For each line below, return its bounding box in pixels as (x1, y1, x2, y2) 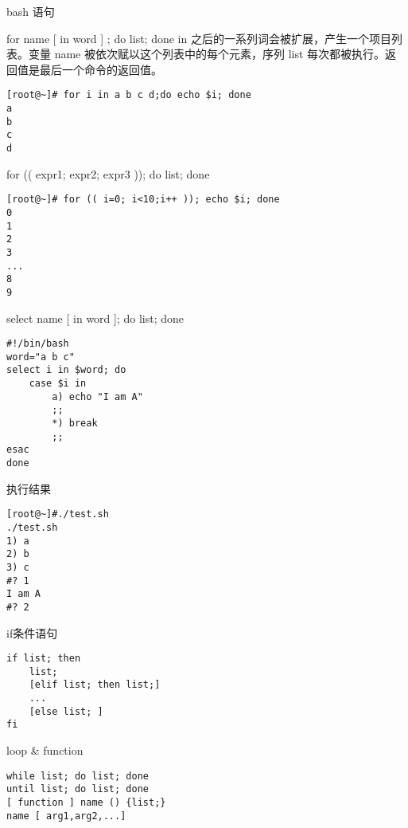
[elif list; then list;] (29, 679, 161, 691)
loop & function (6, 742, 84, 759)
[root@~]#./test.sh (6, 508, 109, 520)
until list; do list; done (6, 783, 149, 795)
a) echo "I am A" (52, 390, 143, 402)
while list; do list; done (6, 770, 149, 782)
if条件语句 (6, 624, 58, 641)
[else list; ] (29, 705, 103, 717)
